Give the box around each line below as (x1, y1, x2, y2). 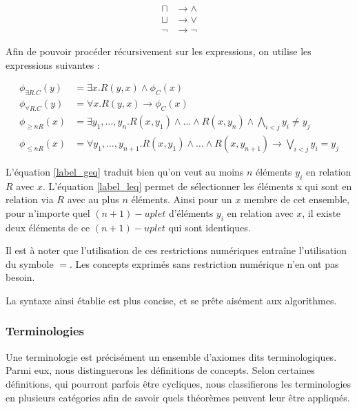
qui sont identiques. (168, 220, 251, 234)
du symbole (6, 256, 54, 271)
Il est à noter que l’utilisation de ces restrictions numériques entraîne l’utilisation (6, 243, 347, 258)
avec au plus (67, 192, 119, 207)
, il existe (302, 205, 340, 220)
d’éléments (168, 205, 214, 220)
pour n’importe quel (6, 205, 90, 220)
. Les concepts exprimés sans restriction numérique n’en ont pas (70, 256, 339, 271)
